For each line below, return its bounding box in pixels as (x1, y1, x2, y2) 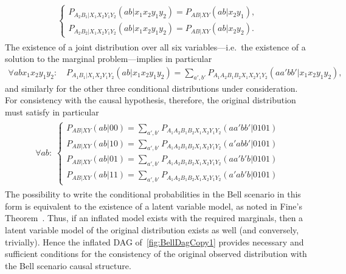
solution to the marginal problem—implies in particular (5, 52, 212, 65)
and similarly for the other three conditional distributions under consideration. (5, 81, 298, 94)
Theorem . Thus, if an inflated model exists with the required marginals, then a (5, 211, 303, 224)
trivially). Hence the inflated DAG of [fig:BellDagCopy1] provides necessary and (5, 235, 304, 248)
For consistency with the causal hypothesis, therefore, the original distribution (5, 94, 296, 106)
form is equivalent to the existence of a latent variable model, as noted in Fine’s (5, 199, 302, 212)
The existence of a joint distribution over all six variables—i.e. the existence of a (5, 40, 306, 53)
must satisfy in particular (5, 105, 99, 118)
